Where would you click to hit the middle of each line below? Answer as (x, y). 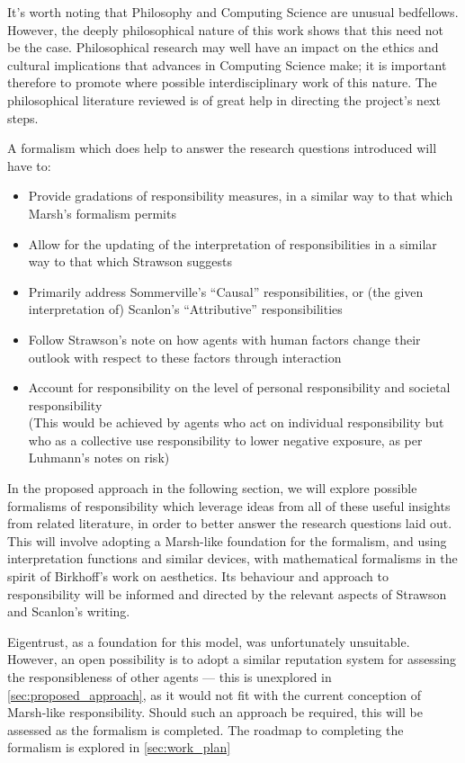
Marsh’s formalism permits (102, 213)
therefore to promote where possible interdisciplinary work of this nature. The (222, 82)
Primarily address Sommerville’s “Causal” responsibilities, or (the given (226, 291)
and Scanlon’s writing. (69, 611)
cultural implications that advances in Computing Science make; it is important (227, 64)
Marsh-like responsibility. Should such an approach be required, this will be (215, 712)
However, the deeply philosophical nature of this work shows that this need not (226, 29)
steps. (23, 117)
